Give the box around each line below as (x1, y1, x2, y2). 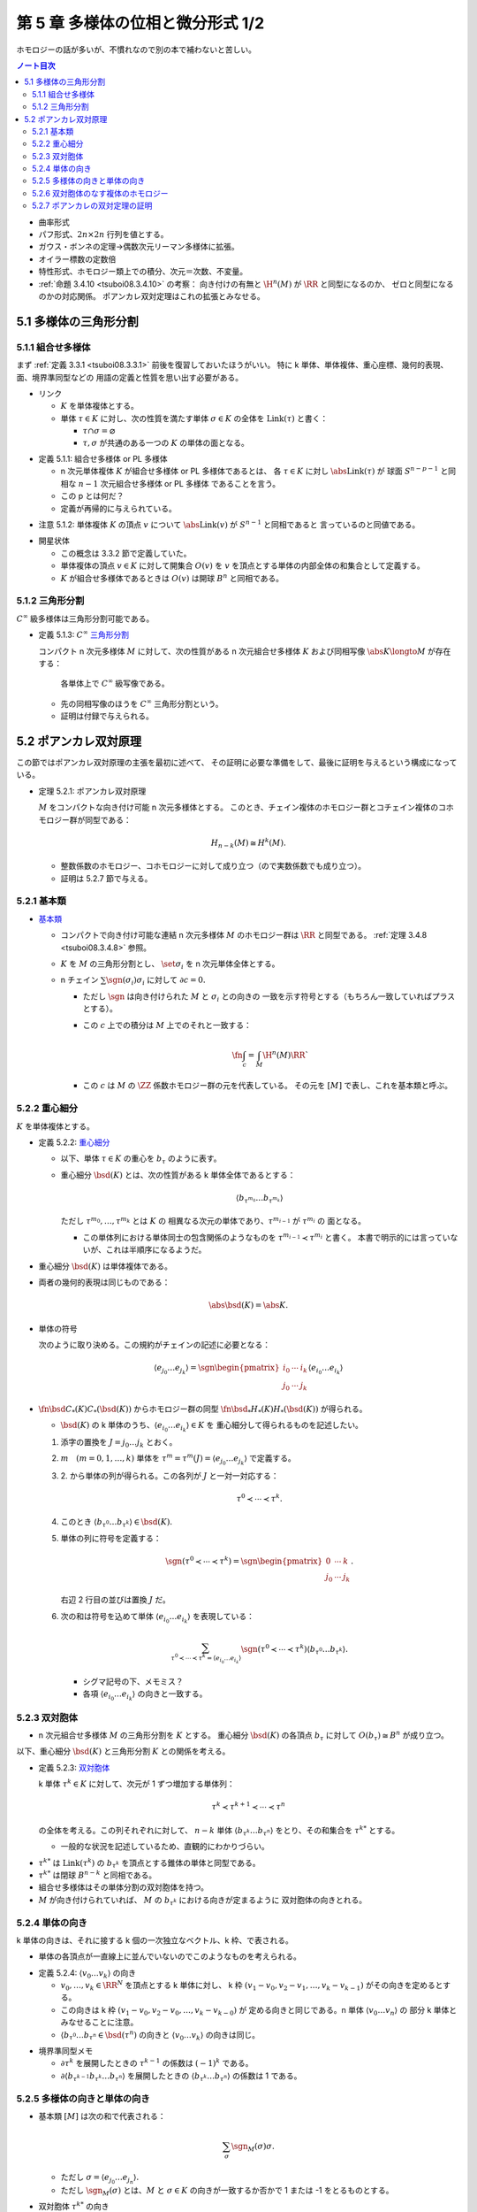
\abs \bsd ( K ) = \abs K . (208, 1301, 289, 1310)
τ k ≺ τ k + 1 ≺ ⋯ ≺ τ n (211, 1801, 286, 1812)
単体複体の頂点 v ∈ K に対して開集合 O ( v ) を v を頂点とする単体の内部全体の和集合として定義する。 (60, 560, 425, 571)
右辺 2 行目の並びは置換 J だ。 (60, 1594, 171, 1605)
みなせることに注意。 (60, 2017, 139, 2028)
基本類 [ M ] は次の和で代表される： (38, 2110, 166, 2121)
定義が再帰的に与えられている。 (60, 503, 177, 513)
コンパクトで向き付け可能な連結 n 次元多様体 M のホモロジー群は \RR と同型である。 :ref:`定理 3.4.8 (60, 930, 428, 941)
